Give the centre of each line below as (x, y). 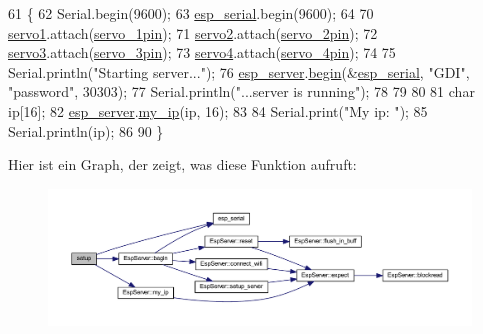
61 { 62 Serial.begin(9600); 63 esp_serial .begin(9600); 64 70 (191, 13)
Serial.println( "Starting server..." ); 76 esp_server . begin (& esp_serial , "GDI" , (239, 71)
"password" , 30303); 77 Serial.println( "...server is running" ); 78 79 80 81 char (241, 91)
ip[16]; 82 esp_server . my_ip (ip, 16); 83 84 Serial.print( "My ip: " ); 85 (218, 110)
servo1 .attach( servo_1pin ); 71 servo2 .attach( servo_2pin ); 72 (193, 32)
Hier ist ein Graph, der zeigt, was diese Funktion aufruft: (182, 164)
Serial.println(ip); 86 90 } (86, 130)
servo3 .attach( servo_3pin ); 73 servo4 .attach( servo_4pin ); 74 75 (202, 52)
